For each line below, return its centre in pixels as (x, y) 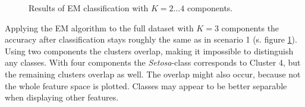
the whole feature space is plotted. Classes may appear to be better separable (146, 85)
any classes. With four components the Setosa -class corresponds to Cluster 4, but (153, 62)
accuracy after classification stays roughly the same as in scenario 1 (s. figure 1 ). (151, 39)
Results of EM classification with (89, 8)
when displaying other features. (62, 97)
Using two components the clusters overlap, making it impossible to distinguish (149, 51)
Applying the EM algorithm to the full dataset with (99, 27)
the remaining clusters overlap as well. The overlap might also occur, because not (153, 74)
